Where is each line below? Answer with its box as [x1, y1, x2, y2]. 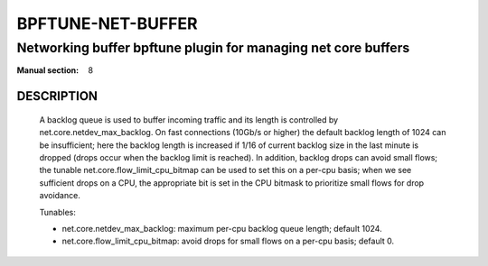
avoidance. [39, 190, 80, 201]
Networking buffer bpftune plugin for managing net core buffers [16, 40, 410, 56]
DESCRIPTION [16, 88, 99, 104]
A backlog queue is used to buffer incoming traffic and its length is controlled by [39, 114, 339, 125]
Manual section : [16, 65, 80, 76]
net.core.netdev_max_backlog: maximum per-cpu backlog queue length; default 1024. [61, 223, 383, 234]
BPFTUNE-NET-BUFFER [16, 14, 198, 33]
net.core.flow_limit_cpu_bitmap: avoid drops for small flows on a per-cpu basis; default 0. [61, 235, 395, 247]
